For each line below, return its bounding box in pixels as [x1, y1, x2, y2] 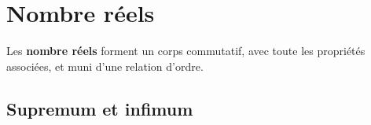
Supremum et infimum [6, 96, 193, 120]
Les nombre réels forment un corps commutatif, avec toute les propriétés [6, 42, 365, 59]
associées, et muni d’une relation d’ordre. [6, 57, 204, 74]
